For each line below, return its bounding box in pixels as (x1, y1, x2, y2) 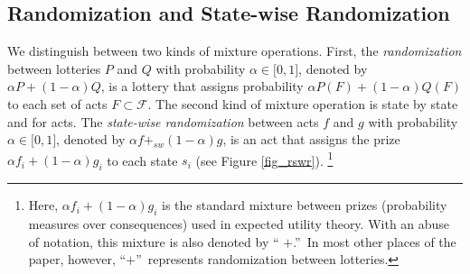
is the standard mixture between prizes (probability (162, 196, 447, 215)
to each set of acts (7, 94, 108, 113)
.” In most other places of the (293, 232, 456, 251)
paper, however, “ (28, 250, 127, 269)
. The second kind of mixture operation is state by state (147, 94, 458, 113)
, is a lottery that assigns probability (100, 77, 304, 96)
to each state (107, 151, 178, 169)
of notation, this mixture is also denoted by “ (28, 232, 279, 251)
